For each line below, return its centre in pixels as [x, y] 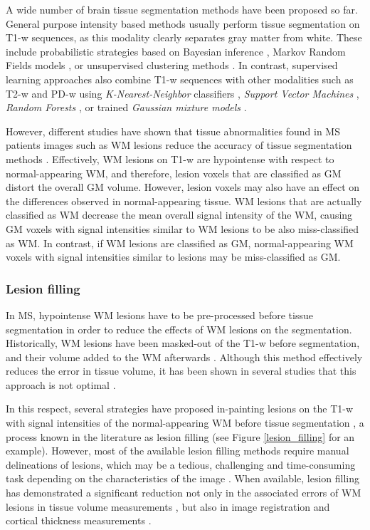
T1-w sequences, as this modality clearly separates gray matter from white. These [184, 37]
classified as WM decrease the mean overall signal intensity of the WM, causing [179, 215]
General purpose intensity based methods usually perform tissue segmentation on [183, 23]
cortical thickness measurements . [79, 520]
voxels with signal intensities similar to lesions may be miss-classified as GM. [173, 257]
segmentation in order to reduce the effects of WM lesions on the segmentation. [179, 329]
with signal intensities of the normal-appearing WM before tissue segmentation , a [185, 423]
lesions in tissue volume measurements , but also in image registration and [168, 506]
